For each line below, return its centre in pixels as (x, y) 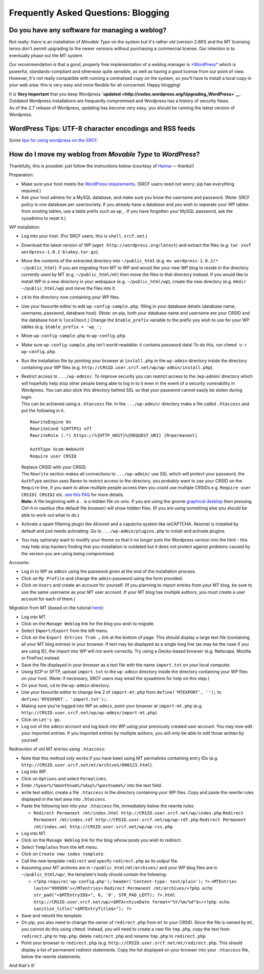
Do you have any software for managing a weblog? (88, 30)
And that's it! (22, 966)
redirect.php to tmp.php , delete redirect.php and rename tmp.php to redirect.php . (114, 936)
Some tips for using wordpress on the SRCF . (54, 140)
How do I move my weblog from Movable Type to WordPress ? (104, 154)
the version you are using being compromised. (68, 553)
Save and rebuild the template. (52, 915)
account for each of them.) (48, 599)
